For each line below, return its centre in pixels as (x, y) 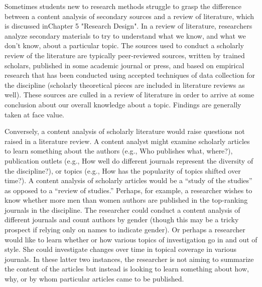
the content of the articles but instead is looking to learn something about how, (127, 269)
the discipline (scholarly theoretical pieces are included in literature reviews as (125, 85)
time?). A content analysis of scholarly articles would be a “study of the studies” (128, 180)
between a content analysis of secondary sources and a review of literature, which (129, 16)
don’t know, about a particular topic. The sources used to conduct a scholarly (124, 45)
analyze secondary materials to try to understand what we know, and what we (125, 35)
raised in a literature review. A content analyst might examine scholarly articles (127, 141)
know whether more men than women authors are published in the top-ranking (126, 200)
